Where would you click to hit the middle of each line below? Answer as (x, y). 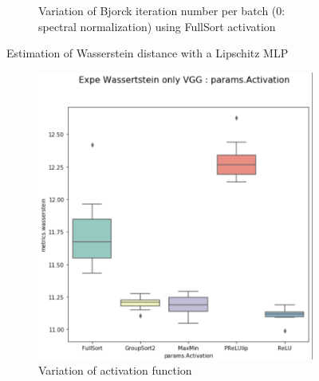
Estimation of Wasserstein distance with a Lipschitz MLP (148, 53)
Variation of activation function (115, 370)
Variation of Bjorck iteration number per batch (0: (162, 10)
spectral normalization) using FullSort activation (157, 26)
